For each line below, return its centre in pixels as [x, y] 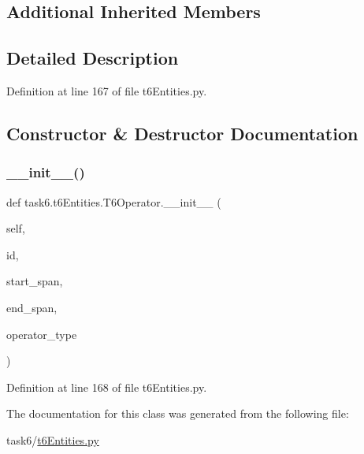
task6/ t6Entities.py [53, 439]
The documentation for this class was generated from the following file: [178, 413]
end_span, [32, 307]
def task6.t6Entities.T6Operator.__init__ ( [114, 201]
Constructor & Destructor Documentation [182, 133]
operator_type [42, 334]
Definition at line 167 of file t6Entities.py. [107, 90]
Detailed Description [93, 58]
